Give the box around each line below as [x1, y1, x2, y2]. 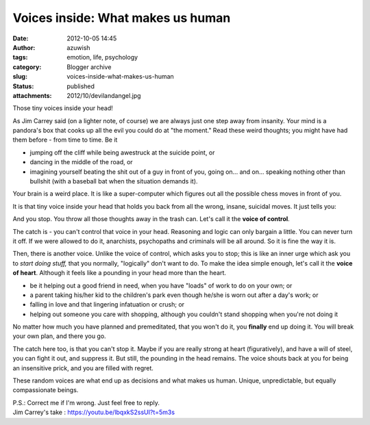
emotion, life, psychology [66, 53, 138, 62]
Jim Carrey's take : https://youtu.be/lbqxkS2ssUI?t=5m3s [12, 408, 175, 417]
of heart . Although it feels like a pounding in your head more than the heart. [12, 269, 226, 277]
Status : [12, 82, 34, 90]
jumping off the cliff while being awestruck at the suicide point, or [29, 148, 215, 157]
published [66, 82, 95, 90]
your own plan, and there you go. [12, 332, 106, 340]
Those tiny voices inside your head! [12, 104, 113, 112]
